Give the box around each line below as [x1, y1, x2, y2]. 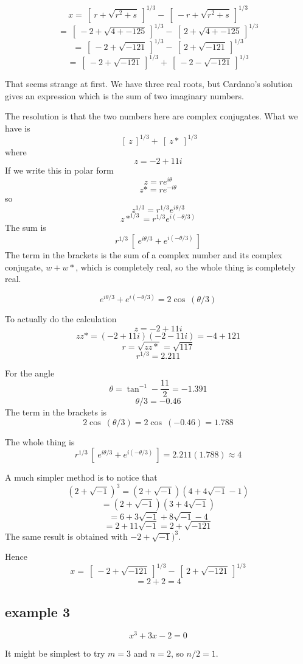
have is [5, 121, 30, 134]
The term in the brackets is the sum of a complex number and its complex [5, 248, 282, 261]
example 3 [5, 602, 70, 621]
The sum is [5, 221, 46, 234]
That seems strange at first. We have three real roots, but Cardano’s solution [5, 77, 293, 90]
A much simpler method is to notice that [5, 471, 158, 484]
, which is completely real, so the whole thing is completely [75, 260, 296, 273]
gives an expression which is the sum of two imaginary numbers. [5, 89, 244, 102]
